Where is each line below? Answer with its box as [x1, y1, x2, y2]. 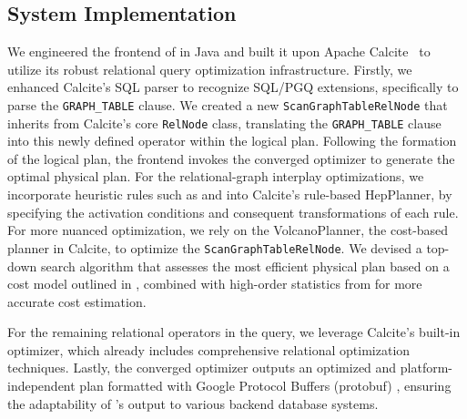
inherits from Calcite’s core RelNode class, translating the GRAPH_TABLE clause [7, 113, 442, 132]
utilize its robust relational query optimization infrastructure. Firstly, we [7, 59, 412, 78]
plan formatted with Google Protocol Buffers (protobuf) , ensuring [79, 376, 452, 395]
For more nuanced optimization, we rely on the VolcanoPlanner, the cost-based [7, 220, 449, 240]
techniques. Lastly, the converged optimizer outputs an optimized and [7, 358, 397, 377]
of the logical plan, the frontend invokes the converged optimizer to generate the [7, 148, 455, 168]
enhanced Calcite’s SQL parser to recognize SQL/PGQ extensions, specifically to [7, 77, 459, 97]
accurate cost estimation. [7, 291, 147, 311]
